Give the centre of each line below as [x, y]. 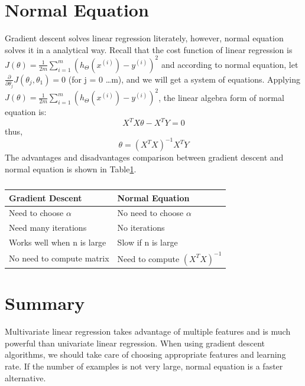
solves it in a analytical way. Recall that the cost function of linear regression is [149, 49]
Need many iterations [48, 228]
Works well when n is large [58, 242]
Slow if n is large [147, 242]
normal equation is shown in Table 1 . [71, 169]
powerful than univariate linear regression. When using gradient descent [135, 343]
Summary [45, 303]
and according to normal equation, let [230, 64]
